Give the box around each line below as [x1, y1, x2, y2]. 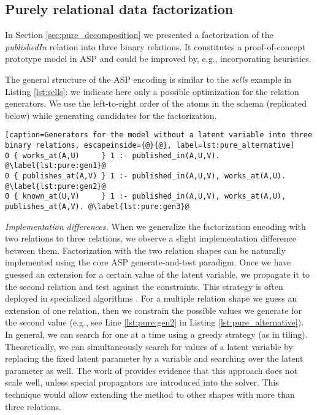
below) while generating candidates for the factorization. [5, 109, 217, 121]
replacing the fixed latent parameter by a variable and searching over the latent [5, 352, 304, 365]
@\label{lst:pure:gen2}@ [5, 181, 106, 191]
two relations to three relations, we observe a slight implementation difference [5, 232, 296, 245]
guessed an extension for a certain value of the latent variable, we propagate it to [5, 267, 310, 280]
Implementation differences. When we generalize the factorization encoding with [5, 219, 306, 232]
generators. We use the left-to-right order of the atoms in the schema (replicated [5, 97, 307, 110]
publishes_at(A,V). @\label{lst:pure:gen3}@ [5, 202, 189, 211]
